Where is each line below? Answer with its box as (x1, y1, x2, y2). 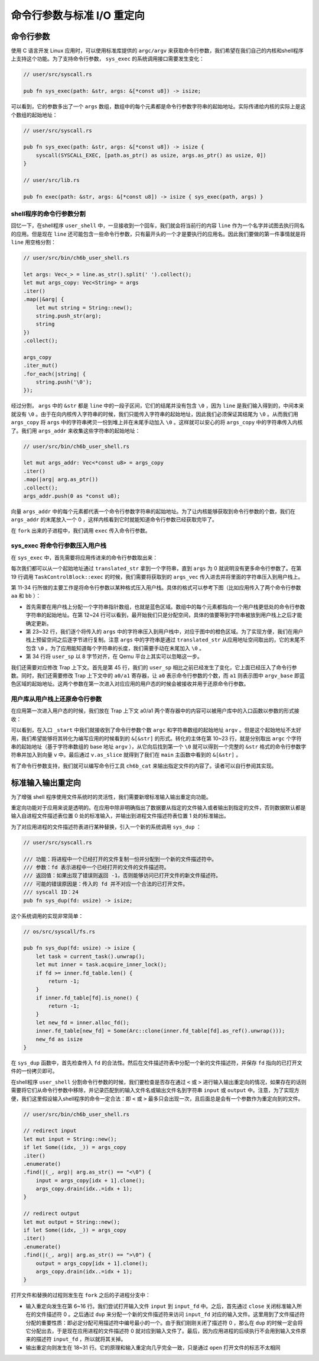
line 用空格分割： (11, 238, 56, 246)
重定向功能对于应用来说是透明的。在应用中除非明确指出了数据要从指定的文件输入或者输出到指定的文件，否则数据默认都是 (11, 804, 306, 811)
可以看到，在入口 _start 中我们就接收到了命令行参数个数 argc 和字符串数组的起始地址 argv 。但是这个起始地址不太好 (11, 727, 301, 734)
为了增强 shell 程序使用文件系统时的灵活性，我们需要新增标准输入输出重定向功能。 (11, 793, 212, 800)
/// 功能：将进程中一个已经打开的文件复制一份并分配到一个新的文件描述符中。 (23, 856, 217, 862)
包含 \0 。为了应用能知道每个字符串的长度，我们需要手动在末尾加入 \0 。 (25, 644, 205, 652)
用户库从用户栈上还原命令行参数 (11, 695, 102, 704)
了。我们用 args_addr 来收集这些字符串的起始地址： (11, 427, 141, 434)
